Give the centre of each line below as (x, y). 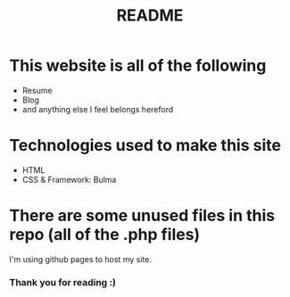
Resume (37, 90)
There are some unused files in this (142, 216)
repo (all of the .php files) (105, 235)
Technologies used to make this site (145, 146)
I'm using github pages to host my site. (80, 259)
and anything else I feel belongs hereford (98, 109)
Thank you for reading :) (62, 282)
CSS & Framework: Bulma (69, 179)
